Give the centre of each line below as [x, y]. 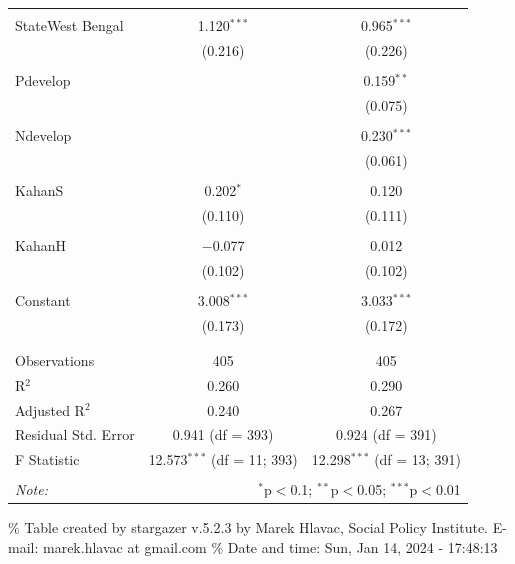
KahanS [39, 189]
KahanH [40, 244]
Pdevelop [43, 79]
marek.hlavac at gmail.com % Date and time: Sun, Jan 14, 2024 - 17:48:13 [270, 547]
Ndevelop [43, 134]
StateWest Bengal [69, 25]
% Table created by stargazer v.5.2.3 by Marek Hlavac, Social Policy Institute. [248, 527]
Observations [55, 359]
